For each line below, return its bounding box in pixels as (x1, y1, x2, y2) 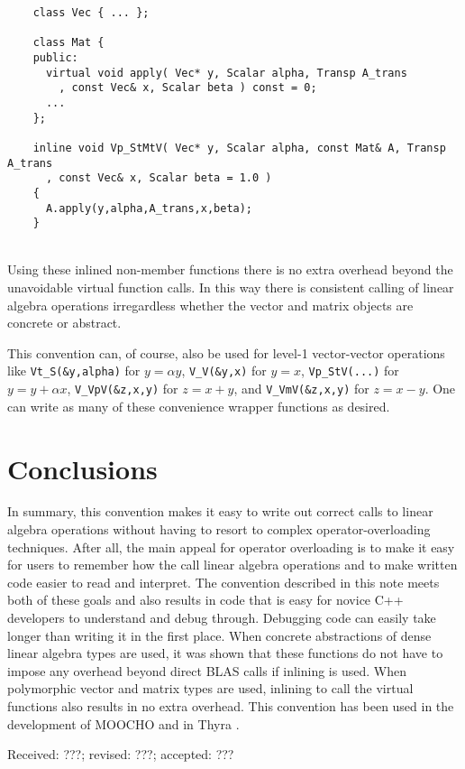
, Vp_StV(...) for (301, 361, 399, 380)
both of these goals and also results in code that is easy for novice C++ (7, 590, 404, 609)
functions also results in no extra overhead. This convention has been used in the (7, 696, 454, 715)
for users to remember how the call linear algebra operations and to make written (7, 555, 458, 574)
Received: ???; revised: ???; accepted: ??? (7, 745, 234, 764)
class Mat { (32, 36, 105, 50)
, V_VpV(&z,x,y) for (67, 379, 178, 398)
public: (32, 51, 78, 64)
